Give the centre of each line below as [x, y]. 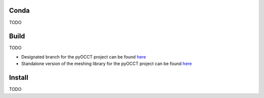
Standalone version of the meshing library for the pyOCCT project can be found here [107, 64]
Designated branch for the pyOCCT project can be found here [84, 57]
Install [19, 78]
